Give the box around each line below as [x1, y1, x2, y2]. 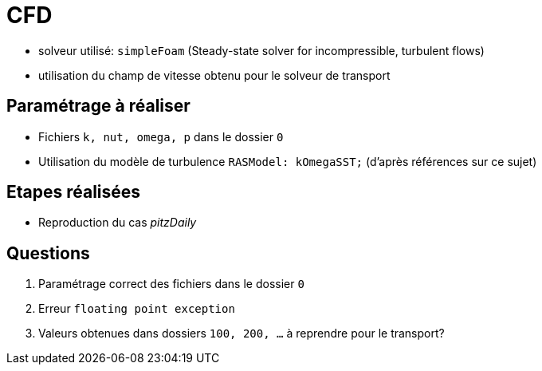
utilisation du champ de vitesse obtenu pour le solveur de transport [38, 68, 391, 82]
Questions [6, 243, 90, 263]
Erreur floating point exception [38, 302, 235, 316]
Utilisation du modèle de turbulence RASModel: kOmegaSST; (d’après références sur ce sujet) [38, 154, 537, 168]
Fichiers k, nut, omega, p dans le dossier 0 [38, 129, 284, 144]
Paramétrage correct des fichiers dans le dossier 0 [38, 277, 304, 291]
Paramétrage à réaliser [6, 96, 190, 116]
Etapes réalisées [6, 182, 141, 203]
